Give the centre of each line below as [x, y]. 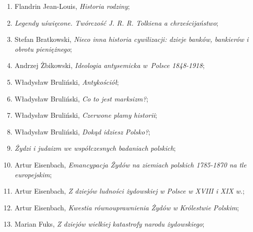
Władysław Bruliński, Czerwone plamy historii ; [86, 115]
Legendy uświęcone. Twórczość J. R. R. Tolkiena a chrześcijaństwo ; [116, 22]
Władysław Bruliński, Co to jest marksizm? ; [81, 98]
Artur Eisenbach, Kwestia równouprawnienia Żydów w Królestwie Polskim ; [127, 207]
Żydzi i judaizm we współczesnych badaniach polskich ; [95, 148]
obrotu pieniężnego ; [43, 49]
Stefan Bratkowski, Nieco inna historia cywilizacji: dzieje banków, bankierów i [131, 39]
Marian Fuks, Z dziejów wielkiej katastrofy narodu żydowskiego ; [110, 224]
